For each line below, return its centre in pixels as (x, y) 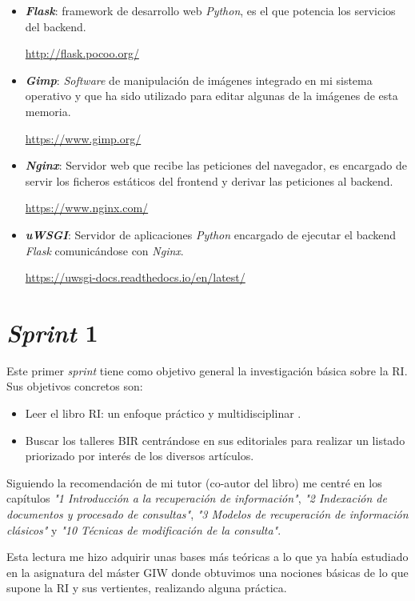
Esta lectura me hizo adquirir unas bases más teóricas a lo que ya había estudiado (207, 557)
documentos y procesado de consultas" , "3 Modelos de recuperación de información (207, 514)
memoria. (48, 111)
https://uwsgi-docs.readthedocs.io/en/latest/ (135, 277)
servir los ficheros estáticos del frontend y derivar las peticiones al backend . (209, 180)
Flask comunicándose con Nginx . (104, 250)
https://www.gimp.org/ (83, 138)
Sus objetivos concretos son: (75, 386)
